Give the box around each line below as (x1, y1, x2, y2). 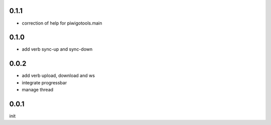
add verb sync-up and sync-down (22, 46, 93, 52)
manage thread (22, 87, 54, 93)
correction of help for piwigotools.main (22, 20, 102, 26)
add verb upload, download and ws (22, 73, 95, 79)
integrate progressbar (22, 79, 67, 85)
